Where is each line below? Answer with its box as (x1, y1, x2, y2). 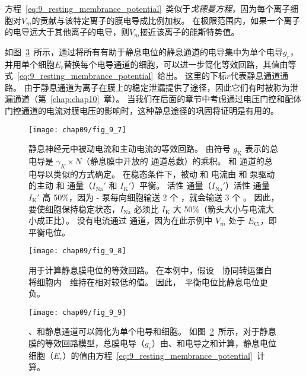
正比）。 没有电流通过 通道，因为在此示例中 (44, 214, 213, 227)
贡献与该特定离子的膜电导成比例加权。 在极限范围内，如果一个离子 (40, 14, 301, 26)
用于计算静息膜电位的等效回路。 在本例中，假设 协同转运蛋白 (28, 264, 272, 276)
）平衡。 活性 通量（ (131, 179, 212, 192)
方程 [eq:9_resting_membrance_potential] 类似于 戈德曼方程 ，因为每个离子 (5, 2, 291, 14)
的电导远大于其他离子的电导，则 (5, 26, 129, 38)
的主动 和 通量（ (28, 179, 93, 192)
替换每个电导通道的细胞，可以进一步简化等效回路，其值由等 (63, 58, 297, 70)
